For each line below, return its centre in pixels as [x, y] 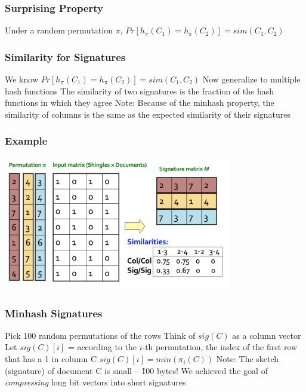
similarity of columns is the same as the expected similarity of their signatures [148, 114]
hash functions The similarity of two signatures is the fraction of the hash [139, 91]
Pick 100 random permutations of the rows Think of [100, 335]
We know [21, 79]
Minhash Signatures [54, 313]
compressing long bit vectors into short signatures [95, 382]
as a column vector [267, 335]
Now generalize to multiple [251, 79]
